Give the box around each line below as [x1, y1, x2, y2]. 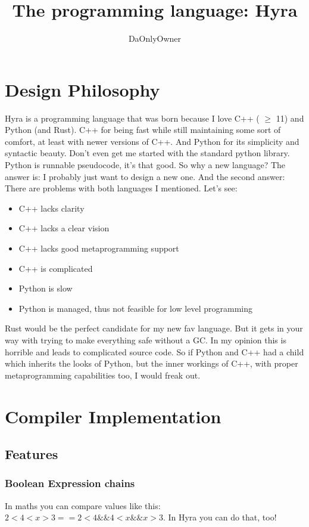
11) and [276, 111, 304, 124]
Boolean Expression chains [5, 476, 135, 491]
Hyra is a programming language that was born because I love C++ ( [5, 111, 260, 124]
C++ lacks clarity [18, 201, 85, 214]
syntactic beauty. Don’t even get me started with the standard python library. [5, 147, 290, 159]
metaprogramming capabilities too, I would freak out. [5, 368, 201, 381]
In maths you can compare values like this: [5, 499, 161, 511]
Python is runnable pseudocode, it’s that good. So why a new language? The [5, 159, 286, 171]
